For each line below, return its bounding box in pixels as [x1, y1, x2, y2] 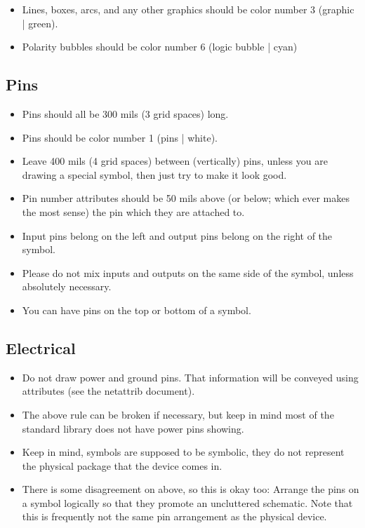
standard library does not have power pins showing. [22, 421, 244, 435]
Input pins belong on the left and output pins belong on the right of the [22, 228, 333, 243]
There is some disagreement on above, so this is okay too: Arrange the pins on [22, 482, 359, 496]
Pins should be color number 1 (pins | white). [22, 130, 218, 144]
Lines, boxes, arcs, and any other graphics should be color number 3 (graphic [22, 2, 354, 16]
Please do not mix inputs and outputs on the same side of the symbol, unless [22, 265, 354, 280]
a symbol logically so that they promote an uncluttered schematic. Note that [22, 495, 353, 510]
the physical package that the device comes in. [22, 458, 223, 473]
